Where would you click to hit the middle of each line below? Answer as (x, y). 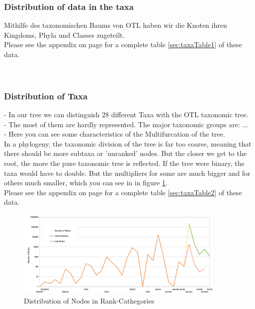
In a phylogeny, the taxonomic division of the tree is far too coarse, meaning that (128, 143)
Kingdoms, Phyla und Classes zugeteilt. (64, 35)
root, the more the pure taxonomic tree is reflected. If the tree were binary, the (124, 163)
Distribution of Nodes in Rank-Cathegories (89, 300)
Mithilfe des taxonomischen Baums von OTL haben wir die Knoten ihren (116, 25)
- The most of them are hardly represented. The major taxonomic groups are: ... (126, 124)
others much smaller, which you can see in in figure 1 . (86, 183)
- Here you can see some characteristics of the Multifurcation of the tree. (115, 134)
